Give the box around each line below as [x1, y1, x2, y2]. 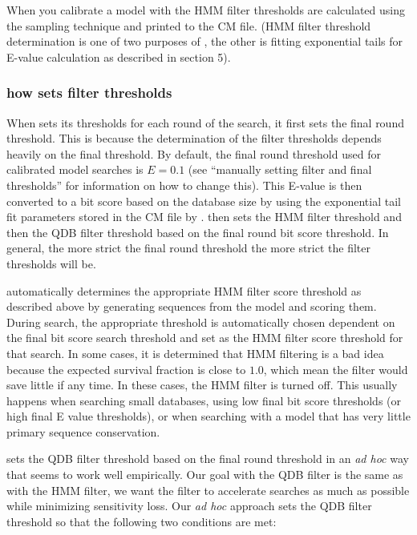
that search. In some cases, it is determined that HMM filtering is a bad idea [6, 344, 384, 361]
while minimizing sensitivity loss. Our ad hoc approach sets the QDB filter [6, 497, 372, 514]
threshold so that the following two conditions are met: [6, 513, 277, 529]
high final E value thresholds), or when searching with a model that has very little [6, 408, 411, 424]
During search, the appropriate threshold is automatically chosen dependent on [6, 313, 395, 330]
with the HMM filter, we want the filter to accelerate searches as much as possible [6, 481, 410, 498]
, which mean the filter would [263, 360, 408, 377]
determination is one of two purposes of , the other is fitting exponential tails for [6, 33, 403, 50]
